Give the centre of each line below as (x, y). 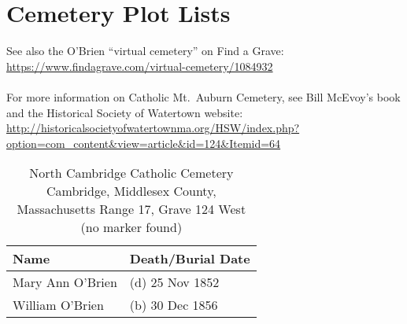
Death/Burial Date (190, 259)
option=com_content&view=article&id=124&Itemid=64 (144, 143)
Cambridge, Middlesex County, (131, 191)
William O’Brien (58, 305)
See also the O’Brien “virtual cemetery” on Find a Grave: (145, 51)
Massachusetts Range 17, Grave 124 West (131, 209)
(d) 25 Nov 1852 (174, 282)
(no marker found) (131, 227)
